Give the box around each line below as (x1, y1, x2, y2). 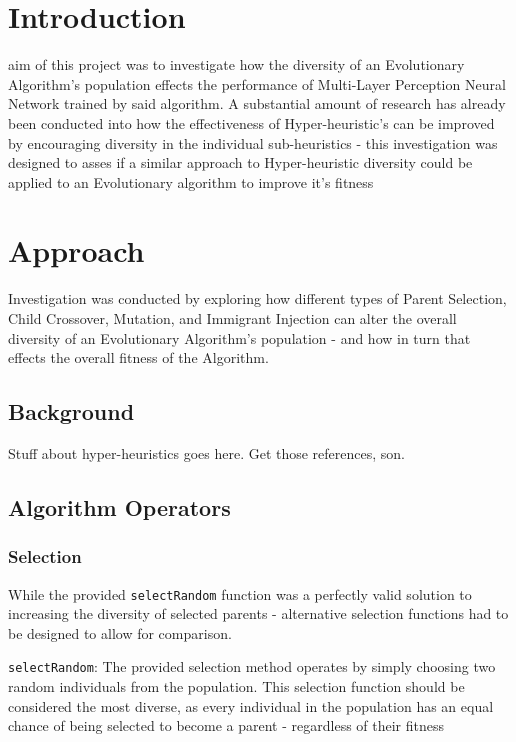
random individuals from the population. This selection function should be (8, 676, 465, 697)
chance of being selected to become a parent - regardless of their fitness (8, 715, 445, 736)
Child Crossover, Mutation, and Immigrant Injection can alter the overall (8, 308, 457, 328)
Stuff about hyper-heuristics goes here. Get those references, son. (8, 442, 406, 463)
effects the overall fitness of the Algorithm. (8, 347, 269, 368)
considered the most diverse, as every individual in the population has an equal (8, 695, 494, 716)
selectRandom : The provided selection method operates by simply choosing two (8, 656, 496, 677)
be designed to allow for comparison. (8, 622, 232, 643)
